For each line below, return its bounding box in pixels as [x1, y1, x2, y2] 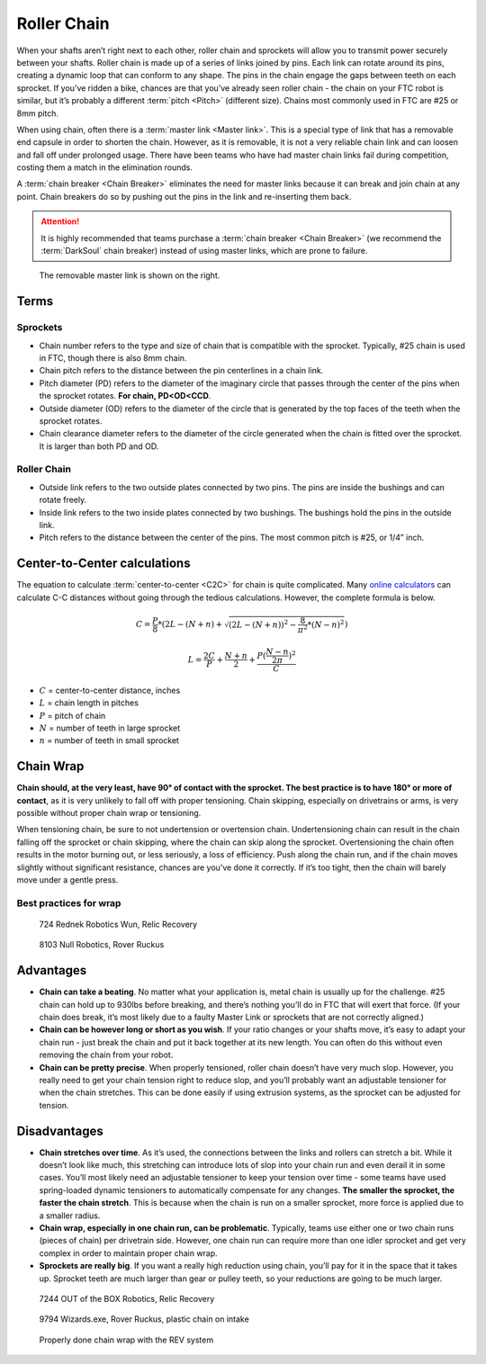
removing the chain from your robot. [39, 1049, 174, 1061]
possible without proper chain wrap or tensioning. [16, 807, 202, 818]
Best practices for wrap [16, 896, 121, 909]
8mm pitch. [16, 108, 58, 119]
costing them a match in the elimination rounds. [16, 162, 193, 173]
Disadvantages [16, 1123, 103, 1138]
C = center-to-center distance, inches [39, 685, 181, 695]
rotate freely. [39, 495, 87, 506]
